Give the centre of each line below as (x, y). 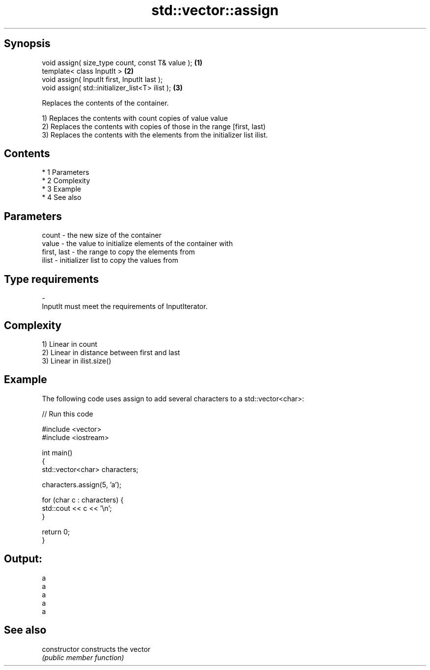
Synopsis (27, 44)
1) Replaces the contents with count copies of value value (135, 118)
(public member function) (83, 657)
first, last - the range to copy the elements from (119, 252)
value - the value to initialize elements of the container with (137, 244)
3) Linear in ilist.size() (77, 361)
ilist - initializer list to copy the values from (110, 260)
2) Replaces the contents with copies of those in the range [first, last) (154, 126)
